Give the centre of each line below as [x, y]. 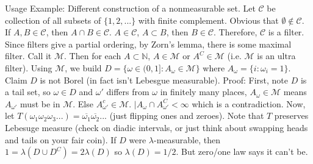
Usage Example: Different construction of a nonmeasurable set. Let [130, 8]
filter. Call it [28, 56]
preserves [291, 116]
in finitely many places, [203, 92]
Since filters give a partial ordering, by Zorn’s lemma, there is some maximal [148, 44]
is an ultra [276, 56]
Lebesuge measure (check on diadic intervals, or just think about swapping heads [156, 127]
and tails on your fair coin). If [61, 139]
